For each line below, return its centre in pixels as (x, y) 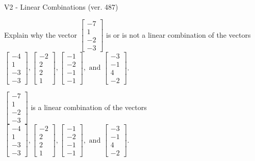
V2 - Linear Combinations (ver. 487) (61, 7)
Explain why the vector (41, 34)
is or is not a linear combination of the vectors (178, 34)
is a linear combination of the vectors (89, 107)
